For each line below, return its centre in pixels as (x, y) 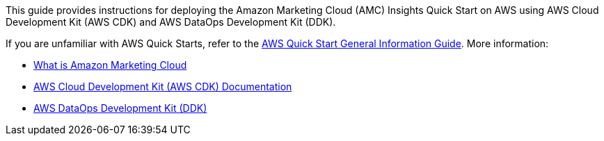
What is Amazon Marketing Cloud (110, 65)
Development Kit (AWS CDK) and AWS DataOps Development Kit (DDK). (171, 22)
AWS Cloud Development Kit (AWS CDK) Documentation (163, 86)
